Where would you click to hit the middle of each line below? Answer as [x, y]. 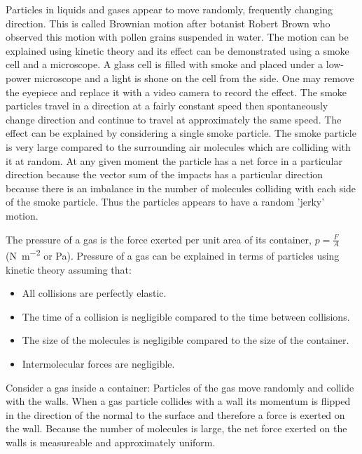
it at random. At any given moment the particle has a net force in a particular [174, 160]
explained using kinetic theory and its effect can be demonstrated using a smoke [177, 50]
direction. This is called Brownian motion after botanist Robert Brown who [168, 23]
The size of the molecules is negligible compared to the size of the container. [186, 340]
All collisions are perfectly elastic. [94, 293]
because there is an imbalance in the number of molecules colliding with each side [181, 188]
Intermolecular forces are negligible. [98, 363]
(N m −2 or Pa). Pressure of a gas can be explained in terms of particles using [173, 254]
